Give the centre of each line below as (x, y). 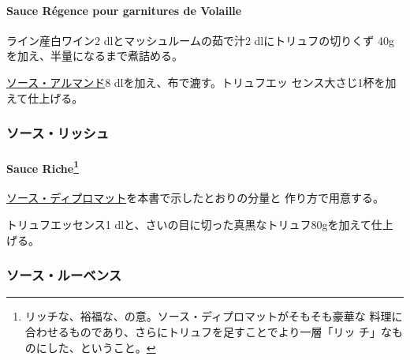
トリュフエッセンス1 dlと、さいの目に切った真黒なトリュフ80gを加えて (189, 225)
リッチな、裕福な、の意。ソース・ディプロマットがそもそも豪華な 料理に (214, 316)
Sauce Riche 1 (43, 167)
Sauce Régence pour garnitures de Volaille (124, 10)
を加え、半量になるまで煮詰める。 (95, 56)
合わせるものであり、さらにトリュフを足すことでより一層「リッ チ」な (209, 332)
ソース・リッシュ (58, 133)
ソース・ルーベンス (64, 275)
